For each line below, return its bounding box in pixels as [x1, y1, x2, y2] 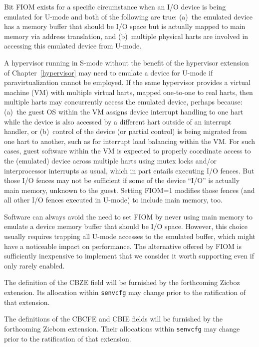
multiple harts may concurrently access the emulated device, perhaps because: [4, 96, 243, 107]
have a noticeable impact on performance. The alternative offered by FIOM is [4, 240, 242, 251]
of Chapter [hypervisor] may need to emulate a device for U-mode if [4, 67, 213, 77]
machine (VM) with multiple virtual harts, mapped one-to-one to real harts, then [4, 86, 253, 97]
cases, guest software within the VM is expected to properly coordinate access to [4, 145, 251, 156]
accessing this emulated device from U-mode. [4, 40, 142, 51]
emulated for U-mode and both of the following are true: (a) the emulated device [4, 11, 253, 21]
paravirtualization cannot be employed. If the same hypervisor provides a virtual [4, 77, 251, 87]
